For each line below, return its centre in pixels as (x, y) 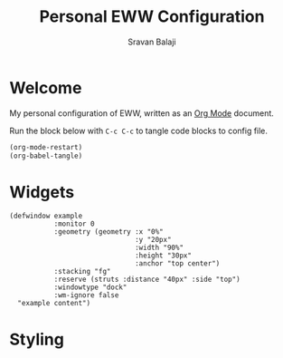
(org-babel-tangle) (46, 156)
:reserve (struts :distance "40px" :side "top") (147, 280)
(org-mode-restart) (46, 147)
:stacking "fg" (82, 272)
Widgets (42, 192)
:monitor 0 (74, 224)
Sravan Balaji (152, 42)
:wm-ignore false (86, 295)
